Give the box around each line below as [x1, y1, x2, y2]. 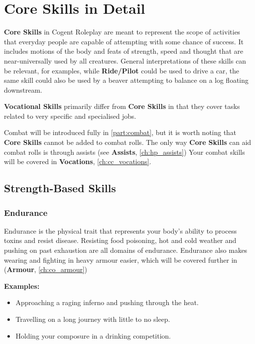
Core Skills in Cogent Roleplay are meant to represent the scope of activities [4, 27, 240, 37]
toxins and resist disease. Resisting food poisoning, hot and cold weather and [4, 235, 237, 245]
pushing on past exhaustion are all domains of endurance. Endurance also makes [4, 245, 248, 255]
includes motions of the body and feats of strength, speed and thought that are [4, 46, 244, 56]
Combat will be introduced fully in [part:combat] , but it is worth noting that [4, 127, 236, 138]
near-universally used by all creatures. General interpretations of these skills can [4, 55, 246, 66]
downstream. [4, 84, 42, 95]
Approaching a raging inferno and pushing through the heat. [15, 297, 199, 308]
